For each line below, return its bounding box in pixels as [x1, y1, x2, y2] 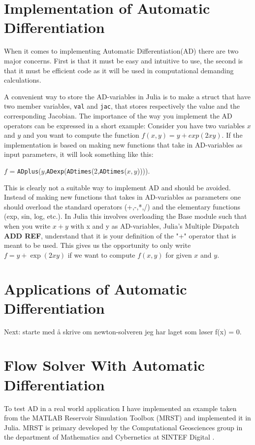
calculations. [4, 75, 41, 85]
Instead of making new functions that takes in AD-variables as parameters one [4, 192, 241, 202]
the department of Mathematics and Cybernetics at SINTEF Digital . [4, 432, 215, 442]
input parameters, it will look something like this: [4, 149, 154, 159]
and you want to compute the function [23, 130, 139, 140]
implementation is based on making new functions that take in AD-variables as [4, 139, 243, 149]
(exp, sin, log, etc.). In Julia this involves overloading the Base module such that [4, 211, 247, 221]
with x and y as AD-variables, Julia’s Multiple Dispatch [70, 220, 239, 231]
